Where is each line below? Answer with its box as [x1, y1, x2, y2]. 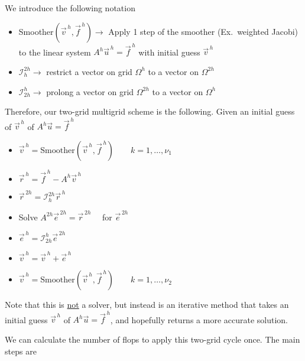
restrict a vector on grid [46, 65, 132, 77]
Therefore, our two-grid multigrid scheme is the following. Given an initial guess [5, 105, 295, 118]
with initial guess [138, 45, 200, 58]
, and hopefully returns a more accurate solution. [110, 313, 288, 326]
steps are [5, 344, 37, 357]
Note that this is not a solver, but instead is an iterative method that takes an [5, 298, 289, 311]
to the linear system [18, 45, 91, 58]
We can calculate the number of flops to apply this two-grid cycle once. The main [5, 333, 300, 345]
